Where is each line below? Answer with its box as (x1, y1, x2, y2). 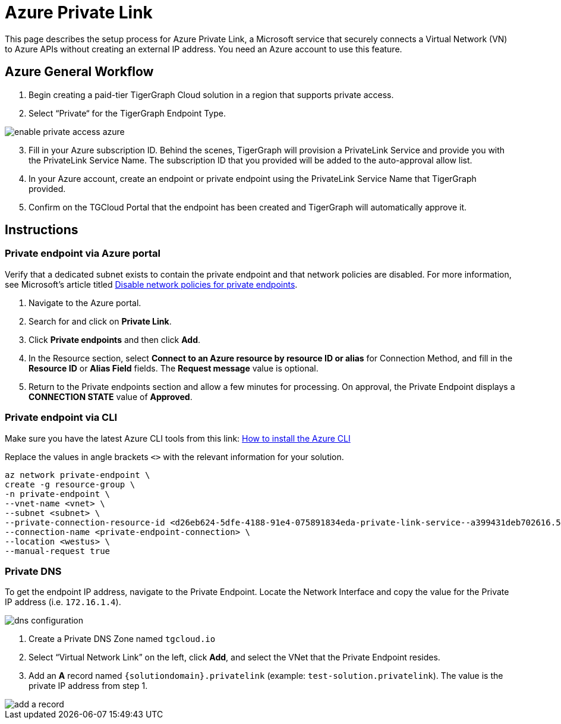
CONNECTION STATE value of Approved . (29, 391, 193, 402)
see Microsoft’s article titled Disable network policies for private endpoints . (5, 279, 298, 289)
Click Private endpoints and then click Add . (29, 334, 201, 345)
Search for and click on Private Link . (29, 316, 172, 326)
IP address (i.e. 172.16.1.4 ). (5, 597, 121, 607)
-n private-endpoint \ (5, 489, 111, 499)
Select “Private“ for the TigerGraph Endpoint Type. (29, 108, 226, 118)
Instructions (5, 222, 78, 238)
